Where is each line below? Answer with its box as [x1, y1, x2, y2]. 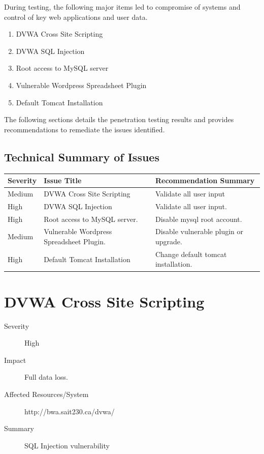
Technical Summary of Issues [4, 149, 159, 164]
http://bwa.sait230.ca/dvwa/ [24, 406, 115, 416]
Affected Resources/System [4, 389, 89, 400]
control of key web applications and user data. [4, 11, 148, 22]
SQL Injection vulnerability [24, 440, 110, 450]
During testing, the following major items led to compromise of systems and [4, 2, 241, 12]
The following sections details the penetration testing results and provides [4, 114, 234, 125]
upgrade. [155, 236, 182, 247]
